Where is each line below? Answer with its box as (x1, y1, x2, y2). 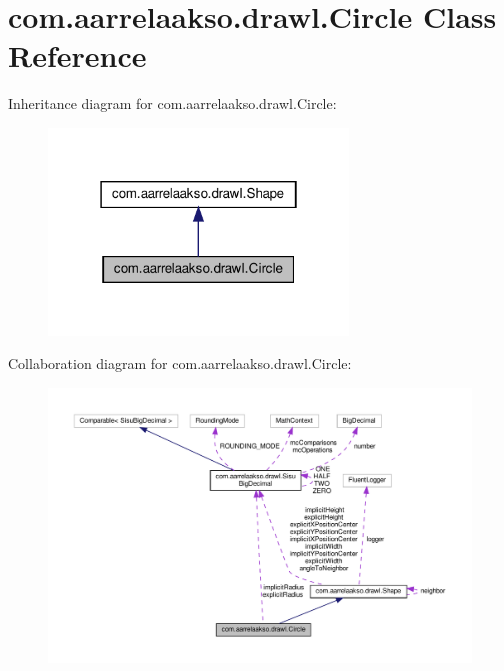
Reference (8, 35, 147, 76)
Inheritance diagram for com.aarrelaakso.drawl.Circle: (8, 93, 337, 114)
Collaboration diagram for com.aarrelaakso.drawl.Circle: (8, 353, 352, 374)
